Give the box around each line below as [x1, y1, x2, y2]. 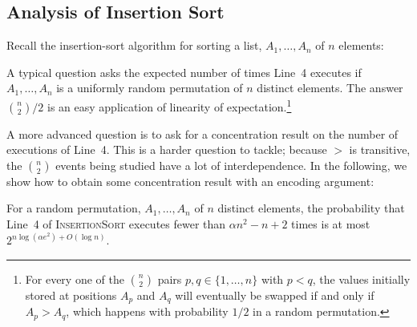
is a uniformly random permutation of [56, 79, 243, 96]
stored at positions [25, 286, 117, 303]
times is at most [291, 216, 370, 232]
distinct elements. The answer [257, 79, 403, 96]
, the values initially [312, 270, 411, 287]
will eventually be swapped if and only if [175, 286, 374, 303]
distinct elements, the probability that [217, 200, 405, 216]
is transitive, [349, 141, 411, 158]
